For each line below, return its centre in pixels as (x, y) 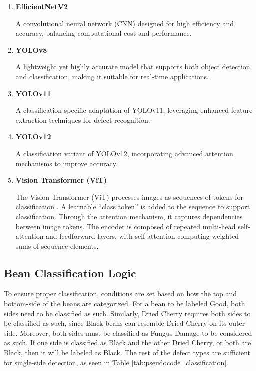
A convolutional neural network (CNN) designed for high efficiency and (125, 23)
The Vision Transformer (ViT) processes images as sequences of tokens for (129, 196)
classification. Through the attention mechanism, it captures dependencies (129, 216)
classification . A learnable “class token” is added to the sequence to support (133, 206)
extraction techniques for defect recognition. (83, 120)
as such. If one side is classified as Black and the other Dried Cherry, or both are (128, 342)
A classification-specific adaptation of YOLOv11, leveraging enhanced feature (134, 110)
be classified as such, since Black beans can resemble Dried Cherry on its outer (125, 323)
